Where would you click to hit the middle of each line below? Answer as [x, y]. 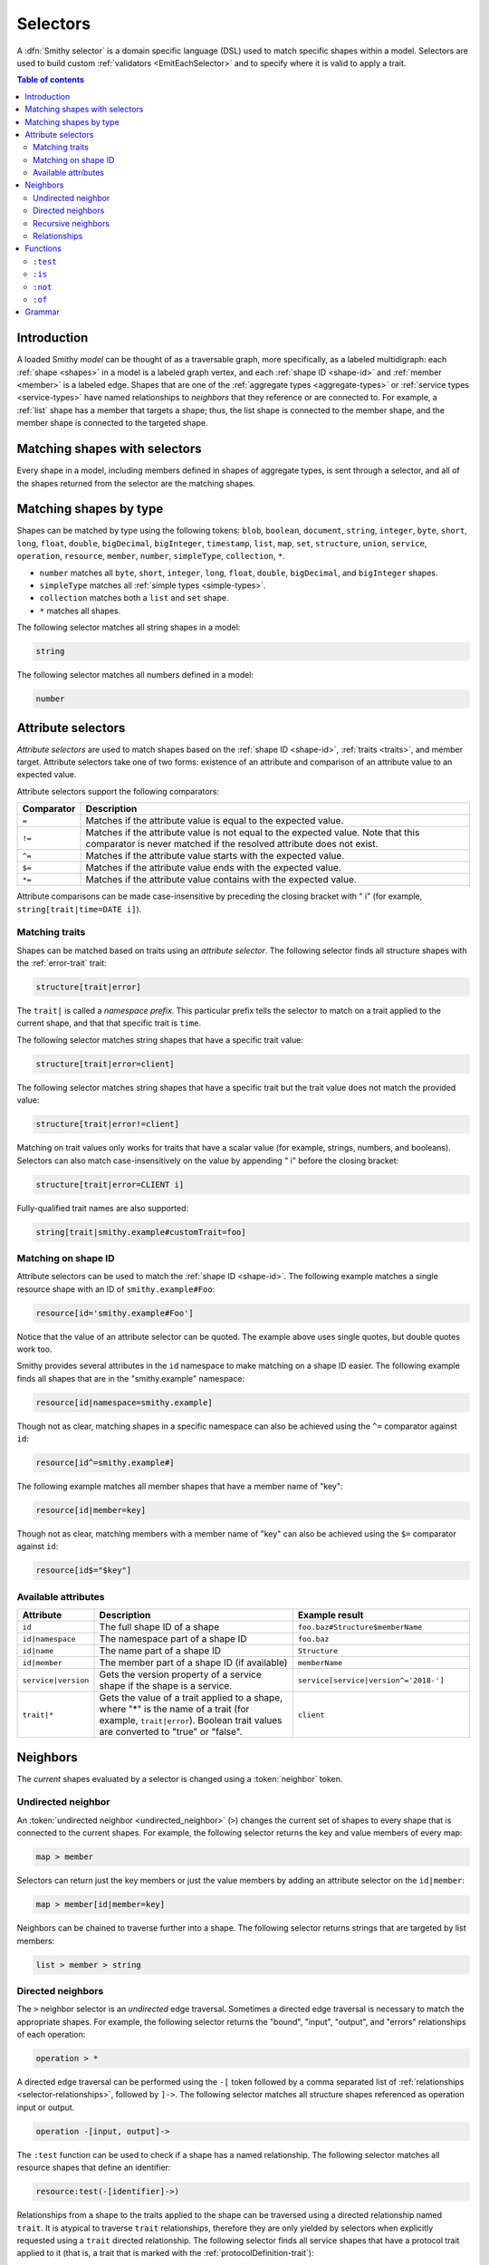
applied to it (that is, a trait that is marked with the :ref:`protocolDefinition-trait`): [165, 2253]
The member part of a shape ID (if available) [193, 1663]
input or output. [46, 2107]
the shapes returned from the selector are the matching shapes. [136, 483]
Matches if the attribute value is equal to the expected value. [215, 821]
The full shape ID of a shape [159, 1627]
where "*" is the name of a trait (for [174, 1710]
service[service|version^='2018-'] [371, 1680]
